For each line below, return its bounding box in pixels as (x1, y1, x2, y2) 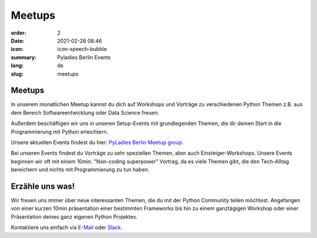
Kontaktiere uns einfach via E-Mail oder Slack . (11, 224, 123, 231)
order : (11, 29, 26, 36)
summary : (11, 53, 37, 61)
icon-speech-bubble (57, 46, 107, 53)
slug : (11, 70, 23, 77)
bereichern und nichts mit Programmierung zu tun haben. (11, 166, 150, 173)
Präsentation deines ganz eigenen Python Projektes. (11, 213, 138, 220)
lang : (11, 62, 24, 69)
